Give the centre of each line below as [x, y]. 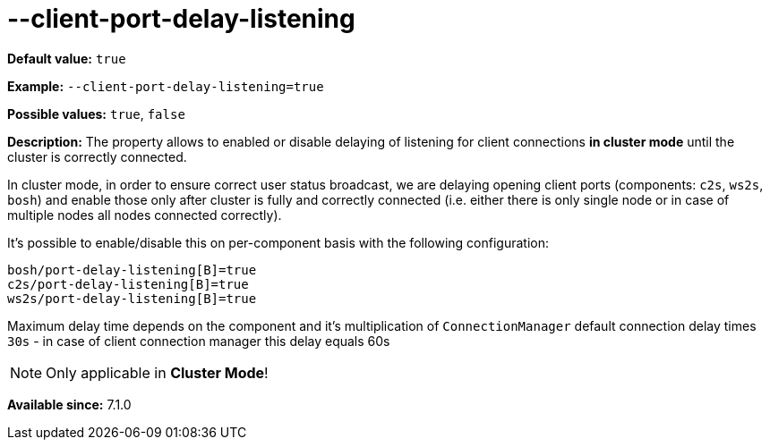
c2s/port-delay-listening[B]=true [128, 284]
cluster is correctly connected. [97, 156]
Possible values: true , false [96, 114]
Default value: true [67, 58]
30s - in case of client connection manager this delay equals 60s [199, 341]
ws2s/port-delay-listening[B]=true [132, 298]
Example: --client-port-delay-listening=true [166, 86]
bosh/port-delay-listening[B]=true [132, 270]
